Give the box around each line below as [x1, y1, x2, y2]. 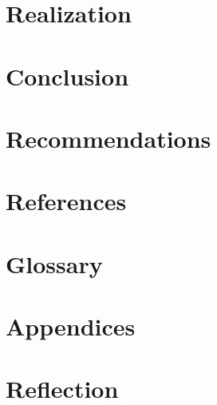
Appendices [6, 310, 136, 343]
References [6, 185, 127, 217]
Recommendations [6, 121, 211, 154]
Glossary [6, 247, 103, 280]
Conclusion [6, 59, 129, 92]
